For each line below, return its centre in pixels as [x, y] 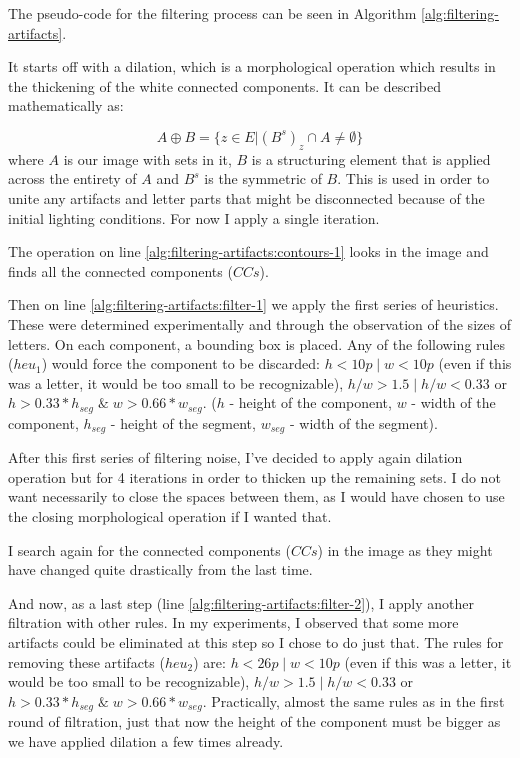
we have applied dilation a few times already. [146, 740]
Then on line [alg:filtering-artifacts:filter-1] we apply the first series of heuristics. [253, 304]
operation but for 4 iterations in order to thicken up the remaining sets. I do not [254, 476]
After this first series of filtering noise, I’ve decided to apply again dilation [235, 457]
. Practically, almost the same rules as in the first [353, 700]
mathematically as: [66, 105]
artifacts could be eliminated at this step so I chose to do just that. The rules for [256, 641]
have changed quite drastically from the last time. [160, 569]
